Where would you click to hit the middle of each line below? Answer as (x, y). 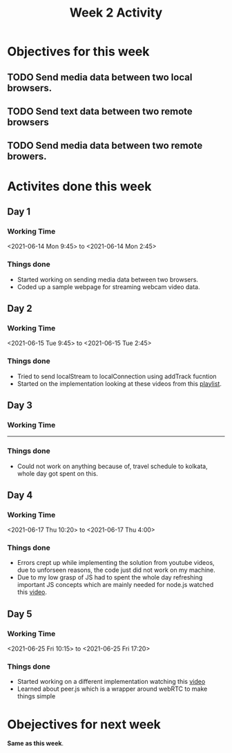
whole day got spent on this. (58, 473)
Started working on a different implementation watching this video (111, 682)
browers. (27, 157)
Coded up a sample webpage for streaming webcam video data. (108, 287)
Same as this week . (36, 743)
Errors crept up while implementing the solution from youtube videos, (116, 563)
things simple (36, 696)
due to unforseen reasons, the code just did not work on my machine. (116, 570)
